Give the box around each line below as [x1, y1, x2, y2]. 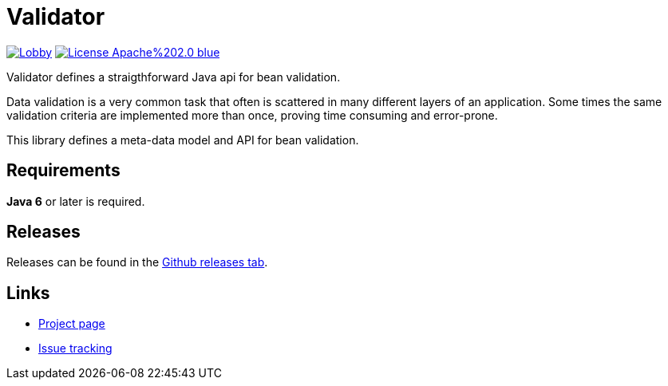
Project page [38, 317, 105, 331]
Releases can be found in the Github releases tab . [6, 255, 268, 270]
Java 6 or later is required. [6, 194, 145, 208]
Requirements [6, 160, 121, 181]
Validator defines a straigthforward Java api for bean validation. [6, 69, 341, 84]
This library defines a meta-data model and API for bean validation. [6, 132, 359, 147]
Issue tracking [38, 341, 113, 356]
